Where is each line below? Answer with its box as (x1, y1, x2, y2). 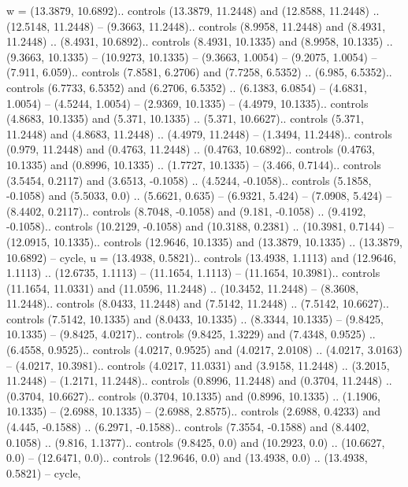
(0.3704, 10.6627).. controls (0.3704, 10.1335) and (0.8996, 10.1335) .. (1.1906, (6, 387, 380, 404)
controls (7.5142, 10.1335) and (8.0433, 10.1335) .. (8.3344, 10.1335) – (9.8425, (6, 310, 384, 327)
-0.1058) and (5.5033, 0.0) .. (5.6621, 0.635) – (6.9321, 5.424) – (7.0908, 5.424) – (6, 187, 392, 204)
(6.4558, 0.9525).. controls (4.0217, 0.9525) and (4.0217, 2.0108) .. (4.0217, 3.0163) (6, 341, 402, 358)
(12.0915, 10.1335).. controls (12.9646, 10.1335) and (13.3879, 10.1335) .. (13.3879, (6, 233, 402, 249)
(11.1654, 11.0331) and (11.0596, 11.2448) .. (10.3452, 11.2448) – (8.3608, (6, 279, 359, 296)
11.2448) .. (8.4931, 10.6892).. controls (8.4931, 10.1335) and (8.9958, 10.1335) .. (6, 33, 393, 50)
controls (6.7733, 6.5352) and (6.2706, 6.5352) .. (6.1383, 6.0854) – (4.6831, (6, 79, 367, 95)
